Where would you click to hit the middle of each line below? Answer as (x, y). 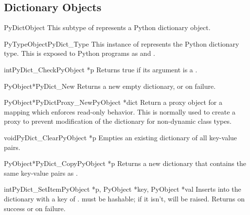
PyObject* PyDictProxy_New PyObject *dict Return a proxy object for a (113, 102)
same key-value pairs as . (41, 173)
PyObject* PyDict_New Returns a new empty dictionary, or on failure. (110, 86)
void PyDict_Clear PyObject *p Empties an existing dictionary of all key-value (121, 137)
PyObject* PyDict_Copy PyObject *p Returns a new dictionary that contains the (125, 163)
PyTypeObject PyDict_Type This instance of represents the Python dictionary (122, 43)
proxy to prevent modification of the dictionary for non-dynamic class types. (118, 121)
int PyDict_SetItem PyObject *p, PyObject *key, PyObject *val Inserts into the (123, 189)
